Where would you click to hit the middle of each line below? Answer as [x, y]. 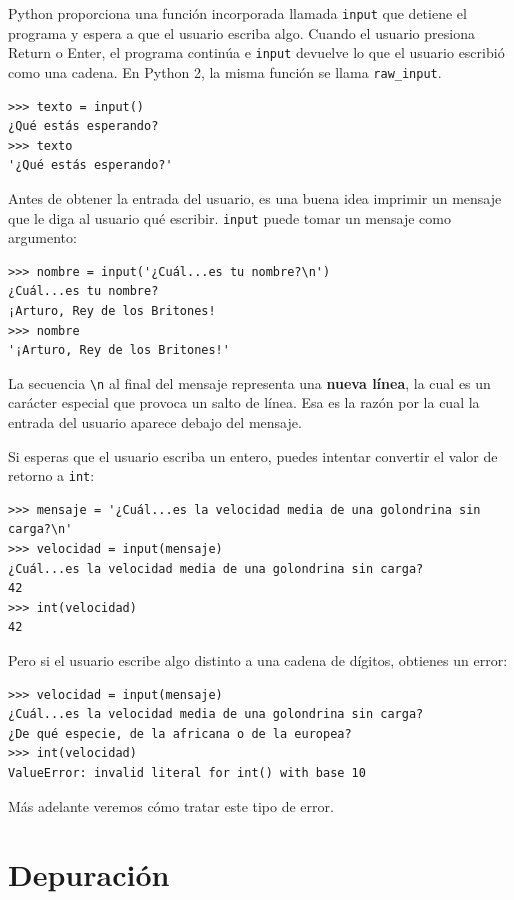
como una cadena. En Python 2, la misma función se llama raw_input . [225, 71]
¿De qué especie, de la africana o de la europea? [180, 733]
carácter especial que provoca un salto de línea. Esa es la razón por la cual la [244, 402]
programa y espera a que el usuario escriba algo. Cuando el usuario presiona [241, 32]
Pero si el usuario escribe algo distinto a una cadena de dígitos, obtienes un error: [258, 660]
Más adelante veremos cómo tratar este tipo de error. [171, 805]
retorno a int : [51, 475]
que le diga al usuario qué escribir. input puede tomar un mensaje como [229, 217]
